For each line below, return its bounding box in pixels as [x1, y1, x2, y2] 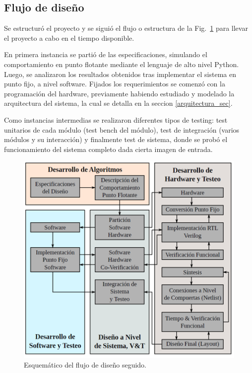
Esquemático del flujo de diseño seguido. [24, 360, 146, 370]
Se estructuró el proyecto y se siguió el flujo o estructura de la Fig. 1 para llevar [4, 23, 248, 33]
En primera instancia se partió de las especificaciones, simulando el [4, 49, 207, 60]
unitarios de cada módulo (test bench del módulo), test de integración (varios [4, 124, 240, 135]
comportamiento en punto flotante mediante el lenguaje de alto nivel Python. [4, 59, 239, 69]
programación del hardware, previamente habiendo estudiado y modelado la [4, 88, 235, 98]
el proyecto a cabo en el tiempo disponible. [4, 32, 134, 43]
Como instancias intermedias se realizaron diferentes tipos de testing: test [4, 114, 228, 125]
